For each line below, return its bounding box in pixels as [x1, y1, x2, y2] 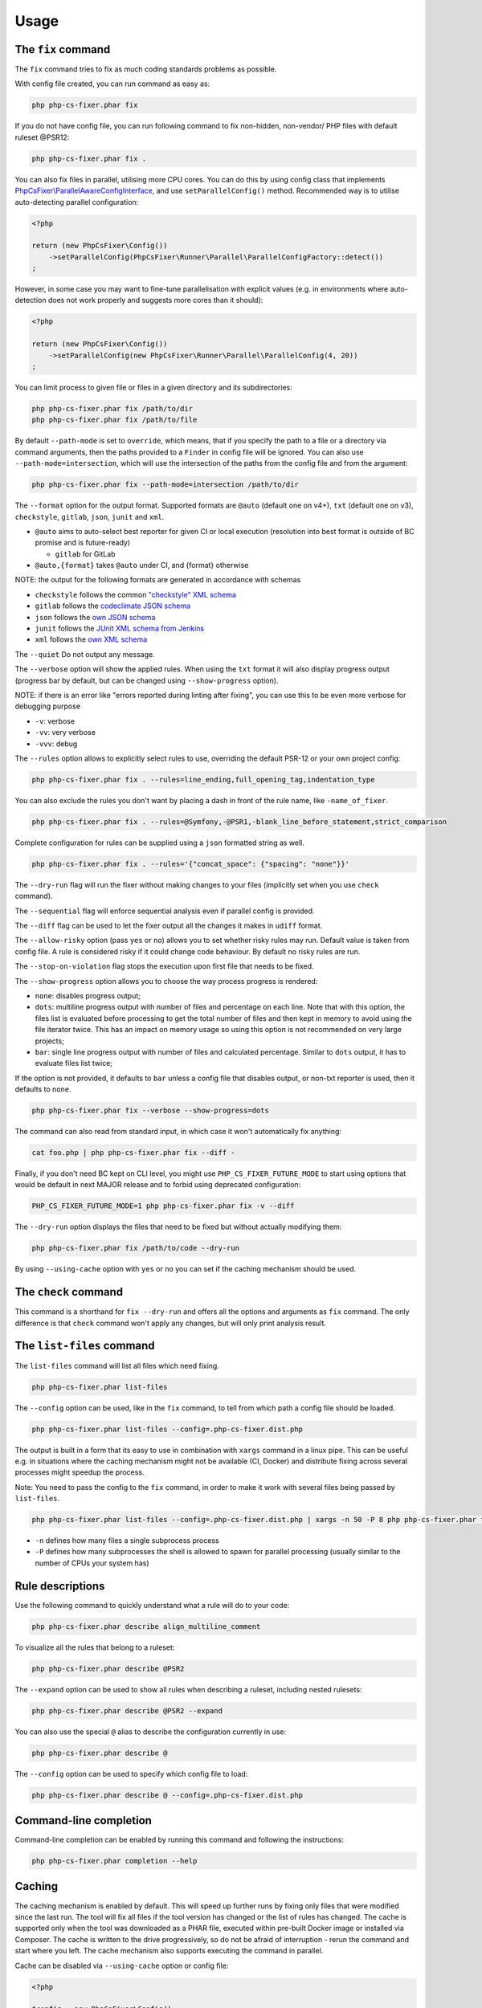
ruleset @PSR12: [14, 133, 70, 142]
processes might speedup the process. [14, 1467, 145, 1477]
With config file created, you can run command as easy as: [14, 79, 210, 88]
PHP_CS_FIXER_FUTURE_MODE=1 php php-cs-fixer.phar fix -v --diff [31, 1202, 295, 1210]
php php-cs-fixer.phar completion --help [31, 1856, 198, 1866]
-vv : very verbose [35, 728, 96, 737]
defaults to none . [14, 1084, 71, 1094]
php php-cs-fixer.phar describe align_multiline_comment [31, 1622, 261, 1630]
